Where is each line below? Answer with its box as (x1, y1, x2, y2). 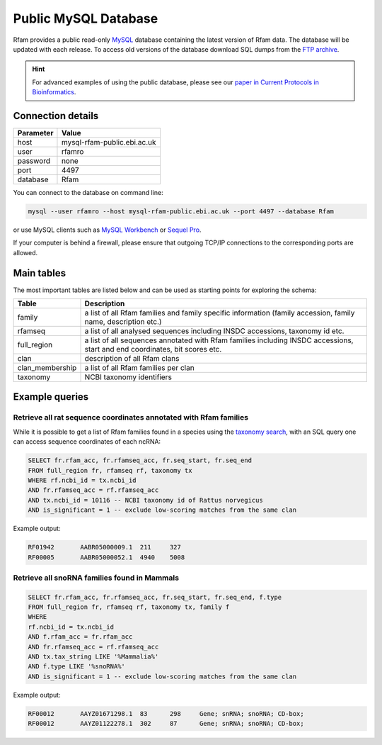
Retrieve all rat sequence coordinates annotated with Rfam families (13, 413, 249, 422)
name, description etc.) (84, 317, 162, 327)
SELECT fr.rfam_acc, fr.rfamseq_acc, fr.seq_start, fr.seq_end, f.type (28, 593, 282, 601)
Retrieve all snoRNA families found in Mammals (13, 573, 180, 583)
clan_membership (17, 363, 77, 373)
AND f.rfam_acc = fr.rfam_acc (28, 633, 133, 641)
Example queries (13, 391, 89, 403)
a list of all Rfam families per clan (84, 363, 195, 373)
